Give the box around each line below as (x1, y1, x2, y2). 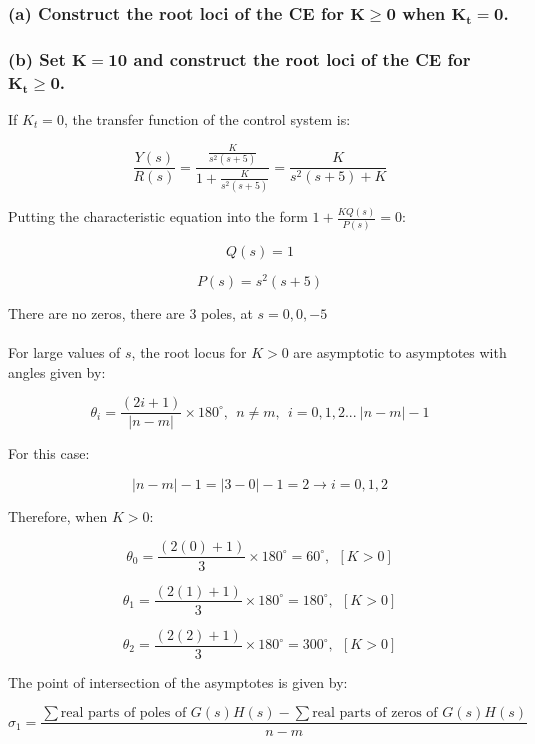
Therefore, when (8, 505, 108, 526)
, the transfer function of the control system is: (63, 108, 351, 129)
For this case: (8, 443, 90, 464)
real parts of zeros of (312, 706, 438, 721)
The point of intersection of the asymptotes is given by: (8, 671, 348, 692)
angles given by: (8, 361, 106, 382)
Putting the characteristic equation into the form (8, 206, 308, 227)
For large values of (8, 342, 121, 362)
